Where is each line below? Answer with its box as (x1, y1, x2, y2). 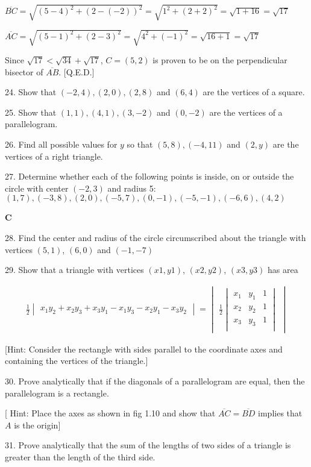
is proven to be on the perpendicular (152, 54, 287, 66)
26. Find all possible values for (5, 138, 118, 151)
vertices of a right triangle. (5, 149, 103, 162)
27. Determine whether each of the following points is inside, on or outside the (5, 170, 294, 183)
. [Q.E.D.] (58, 65, 95, 78)
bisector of (5, 65, 43, 78)
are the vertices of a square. (203, 86, 305, 98)
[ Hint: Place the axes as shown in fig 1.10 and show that (5, 407, 216, 419)
